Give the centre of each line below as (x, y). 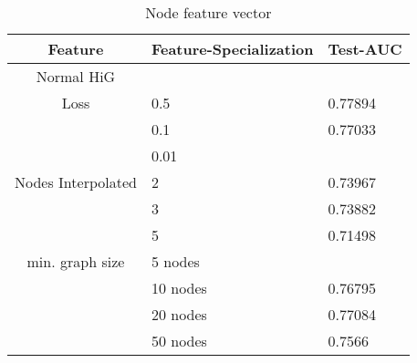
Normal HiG (76, 76)
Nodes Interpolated (76, 182)
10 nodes (179, 288)
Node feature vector (208, 12)
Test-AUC (365, 49)
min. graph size (76, 261)
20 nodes (179, 314)
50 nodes (179, 341)
